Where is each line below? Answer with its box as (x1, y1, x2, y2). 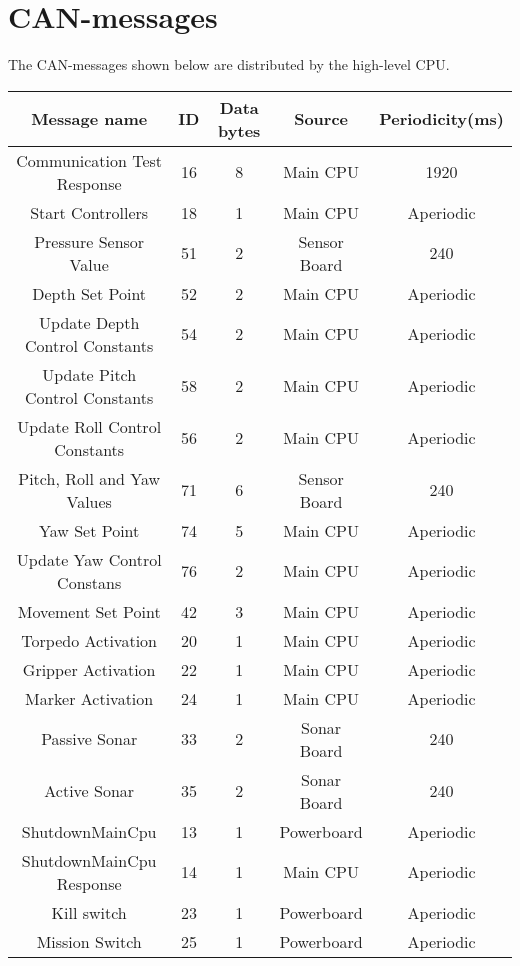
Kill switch (51, 900, 127, 924)
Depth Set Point (32, 281, 147, 305)
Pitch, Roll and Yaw (18, 466, 161, 490)
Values (66, 489, 112, 513)
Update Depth (39, 310, 140, 334)
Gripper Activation (22, 657, 156, 681)
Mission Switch (36, 929, 142, 953)
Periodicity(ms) (379, 107, 504, 131)
